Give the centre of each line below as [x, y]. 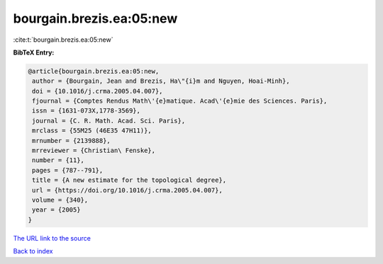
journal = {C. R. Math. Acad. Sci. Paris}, [109, 121]
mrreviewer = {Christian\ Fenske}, [94, 151]
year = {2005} [56, 210]
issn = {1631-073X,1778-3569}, [87, 111]
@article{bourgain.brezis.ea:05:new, [94, 71]
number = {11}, [59, 160]
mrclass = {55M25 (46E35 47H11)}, [92, 131]
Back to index [33, 251]
